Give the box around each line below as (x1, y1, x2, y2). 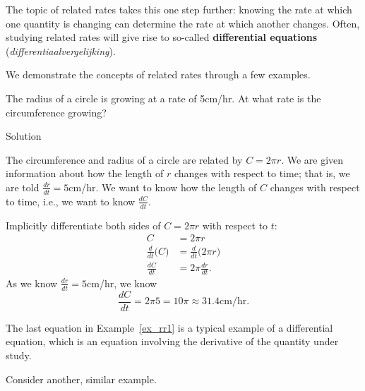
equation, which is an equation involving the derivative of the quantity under (6, 334, 339, 349)
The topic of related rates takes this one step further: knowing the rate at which (6, 2, 352, 16)
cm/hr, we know (87, 275, 157, 290)
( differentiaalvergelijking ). (6, 43, 116, 58)
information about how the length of (6, 166, 164, 181)
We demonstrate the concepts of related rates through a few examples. (6, 67, 311, 82)
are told (6, 179, 40, 194)
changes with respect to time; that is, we (174, 166, 350, 181)
